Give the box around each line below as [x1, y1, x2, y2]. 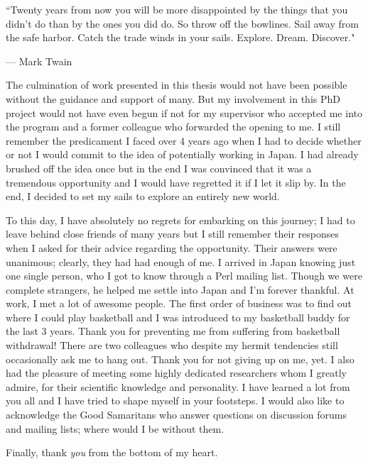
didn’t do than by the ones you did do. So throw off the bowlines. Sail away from [6, 16, 359, 31]
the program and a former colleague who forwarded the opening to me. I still [6, 119, 341, 134]
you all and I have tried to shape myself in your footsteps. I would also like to [6, 393, 345, 408]
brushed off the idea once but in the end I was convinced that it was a [6, 160, 312, 175]
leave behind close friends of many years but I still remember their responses [6, 226, 339, 241]
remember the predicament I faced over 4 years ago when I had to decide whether [6, 133, 362, 148]
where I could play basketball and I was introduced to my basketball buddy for [6, 309, 350, 324]
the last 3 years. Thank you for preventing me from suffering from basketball [6, 324, 340, 338]
